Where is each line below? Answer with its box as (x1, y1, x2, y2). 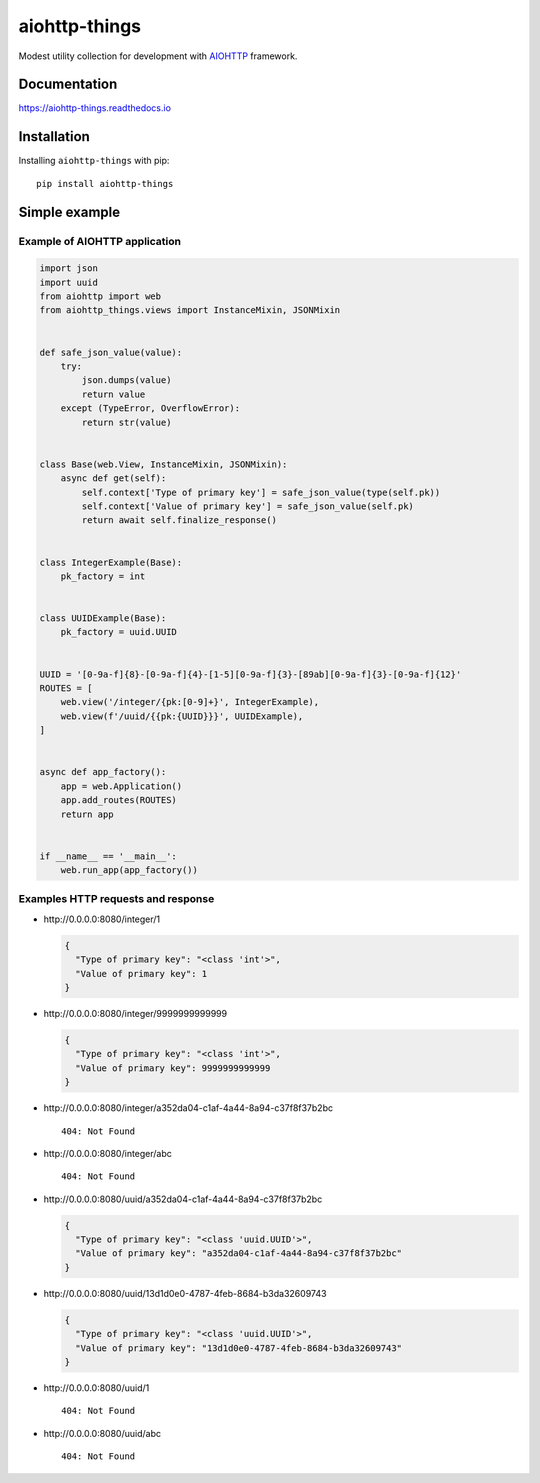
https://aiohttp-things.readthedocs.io (18, 102, 172, 114)
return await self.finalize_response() (81, 515, 277, 526)
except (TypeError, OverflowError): (60, 403, 240, 414)
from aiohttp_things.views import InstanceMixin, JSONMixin (39, 305, 341, 316)
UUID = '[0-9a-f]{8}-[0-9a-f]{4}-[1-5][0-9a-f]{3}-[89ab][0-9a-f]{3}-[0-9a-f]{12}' (39, 668, 462, 680)
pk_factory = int (60, 570, 146, 582)
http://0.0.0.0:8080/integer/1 (43, 913, 161, 925)
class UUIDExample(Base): (39, 613, 167, 624)
